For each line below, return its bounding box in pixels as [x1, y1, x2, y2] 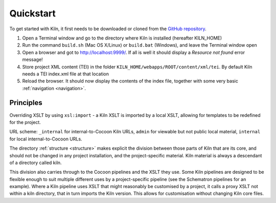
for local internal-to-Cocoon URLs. [9, 136, 82, 142]
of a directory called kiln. [9, 159, 62, 166]
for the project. [9, 119, 41, 125]
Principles [9, 98, 43, 107]
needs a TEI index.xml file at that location [22, 71, 109, 77]
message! [22, 56, 43, 63]
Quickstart [9, 8, 56, 19]
